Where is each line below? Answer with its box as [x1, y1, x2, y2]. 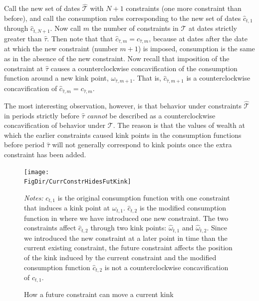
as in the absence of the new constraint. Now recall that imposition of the [4, 53, 230, 64]
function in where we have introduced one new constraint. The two [24, 212, 229, 223]
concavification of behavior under [4, 120, 106, 130]
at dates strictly [188, 23, 237, 33]
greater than [4, 33, 42, 43]
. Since [207, 222, 227, 233]
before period [4, 139, 44, 150]
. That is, [133, 73, 161, 83]
